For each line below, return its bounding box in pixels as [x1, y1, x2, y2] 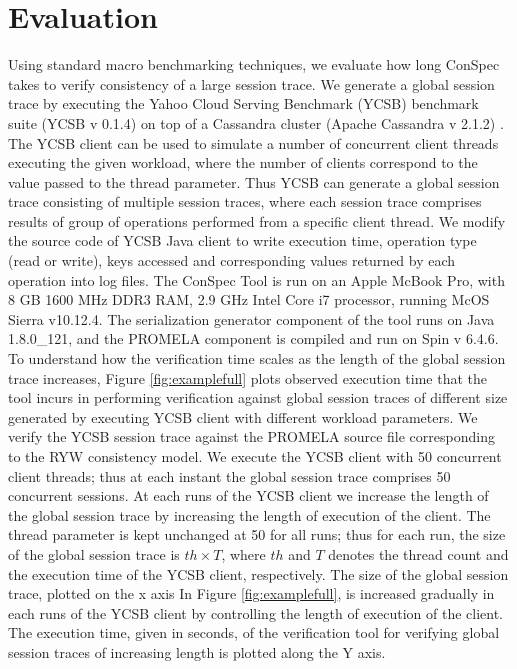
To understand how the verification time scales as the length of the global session [8, 348, 506, 369]
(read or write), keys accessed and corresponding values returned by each [8, 250, 456, 271]
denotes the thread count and [328, 543, 509, 564]
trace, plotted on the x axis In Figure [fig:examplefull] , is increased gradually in [8, 583, 495, 604]
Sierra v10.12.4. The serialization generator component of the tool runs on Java [8, 308, 495, 329]
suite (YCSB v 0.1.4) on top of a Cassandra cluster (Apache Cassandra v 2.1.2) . [8, 112, 504, 133]
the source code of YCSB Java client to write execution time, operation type [8, 230, 477, 251]
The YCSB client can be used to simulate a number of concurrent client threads [8, 132, 499, 153]
